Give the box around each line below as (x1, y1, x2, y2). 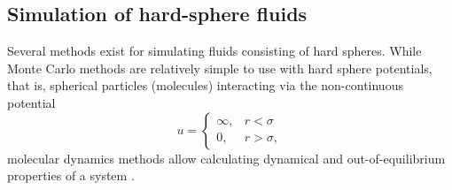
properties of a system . (7, 166, 135, 185)
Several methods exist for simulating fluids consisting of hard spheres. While (7, 42, 422, 60)
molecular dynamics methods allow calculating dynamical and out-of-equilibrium (7, 148, 446, 167)
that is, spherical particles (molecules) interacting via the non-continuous (7, 76, 403, 95)
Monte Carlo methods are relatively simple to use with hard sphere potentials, (7, 58, 433, 77)
